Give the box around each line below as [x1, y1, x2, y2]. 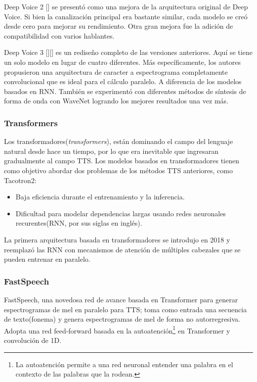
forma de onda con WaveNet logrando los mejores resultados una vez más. [4, 95, 228, 106]
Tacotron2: [4, 175, 37, 185]
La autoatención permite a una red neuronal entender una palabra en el [15, 359, 233, 369]
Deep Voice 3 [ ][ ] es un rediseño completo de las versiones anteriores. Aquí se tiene [4, 47, 253, 57]
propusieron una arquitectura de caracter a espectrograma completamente [4, 66, 228, 77]
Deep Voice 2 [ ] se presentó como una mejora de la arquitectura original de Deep [4, 1, 248, 11]
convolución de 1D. [4, 334, 62, 345]
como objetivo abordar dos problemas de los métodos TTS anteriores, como [4, 165, 233, 175]
